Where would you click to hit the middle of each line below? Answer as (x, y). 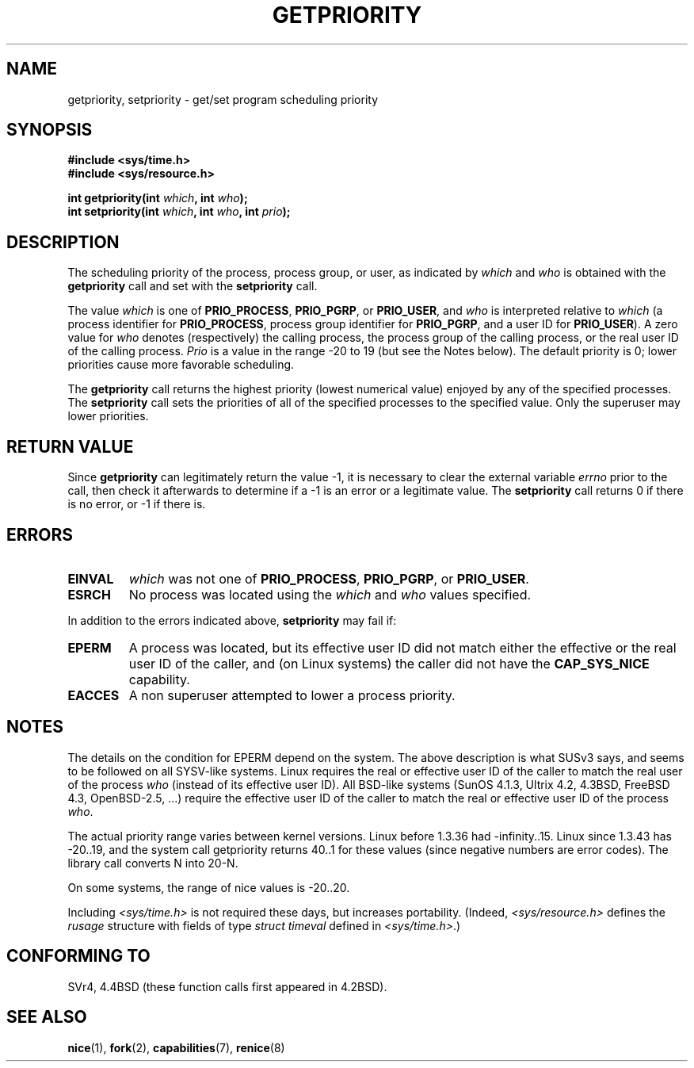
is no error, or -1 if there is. (137, 504)
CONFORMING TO (78, 956)
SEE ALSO (47, 1017)
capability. (159, 679)
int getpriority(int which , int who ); (158, 198)
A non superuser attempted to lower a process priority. (292, 695)
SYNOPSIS (50, 130)
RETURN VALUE (70, 446)
